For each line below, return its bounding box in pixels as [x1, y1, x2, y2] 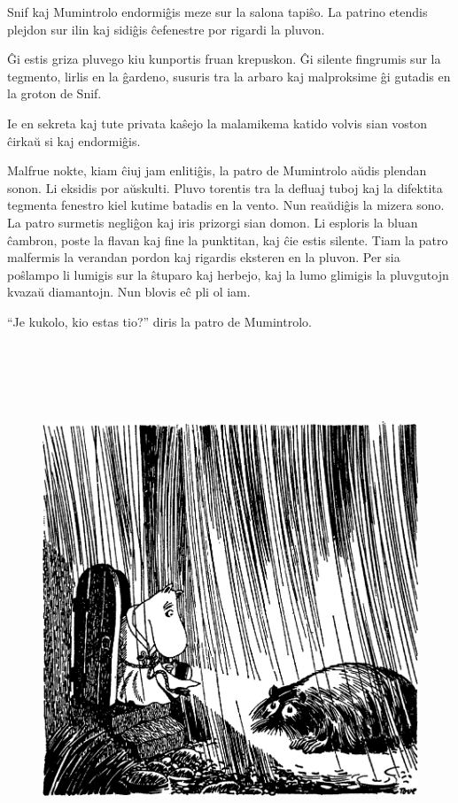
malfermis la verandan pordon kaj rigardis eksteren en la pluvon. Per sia [7, 248, 400, 266]
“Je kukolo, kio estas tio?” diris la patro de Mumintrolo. [7, 312, 312, 330]
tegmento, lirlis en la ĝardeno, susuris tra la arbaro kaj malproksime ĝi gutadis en [7, 66, 451, 85]
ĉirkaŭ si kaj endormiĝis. [7, 131, 141, 150]
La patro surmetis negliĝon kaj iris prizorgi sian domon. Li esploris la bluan [7, 212, 418, 231]
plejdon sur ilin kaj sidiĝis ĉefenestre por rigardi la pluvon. [7, 19, 325, 38]
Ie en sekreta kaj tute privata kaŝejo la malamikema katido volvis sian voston [7, 113, 428, 132]
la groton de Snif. [7, 84, 102, 103]
